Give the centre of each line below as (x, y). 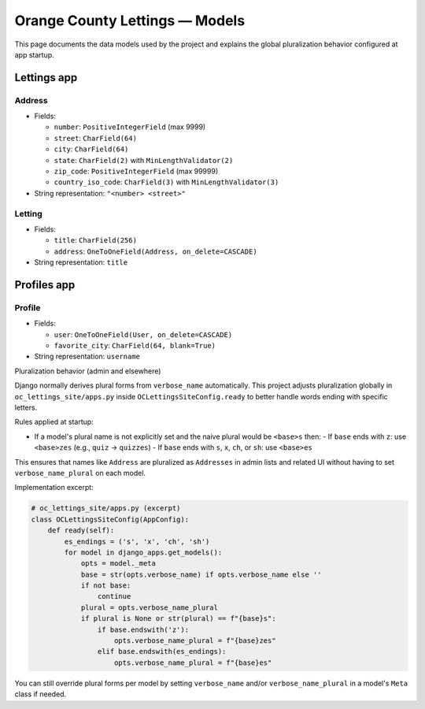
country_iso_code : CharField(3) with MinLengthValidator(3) (166, 182)
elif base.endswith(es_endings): (162, 651)
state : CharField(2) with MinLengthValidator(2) (144, 160)
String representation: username (87, 356)
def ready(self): (81, 531)
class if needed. (41, 694)
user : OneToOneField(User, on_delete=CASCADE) (143, 334)
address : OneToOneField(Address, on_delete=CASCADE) (155, 251)
